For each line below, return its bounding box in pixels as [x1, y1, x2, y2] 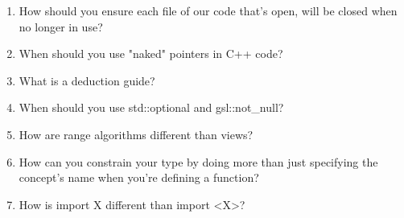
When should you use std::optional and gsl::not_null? [19, 99, 284, 116]
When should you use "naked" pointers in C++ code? [19, 45, 283, 62]
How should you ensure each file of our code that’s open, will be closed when [19, 2, 398, 19]
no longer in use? [19, 18, 103, 35]
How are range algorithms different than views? [19, 125, 254, 142]
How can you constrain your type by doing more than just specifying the [19, 153, 378, 170]
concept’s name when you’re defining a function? [19, 169, 259, 186]
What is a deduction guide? [19, 72, 155, 88]
